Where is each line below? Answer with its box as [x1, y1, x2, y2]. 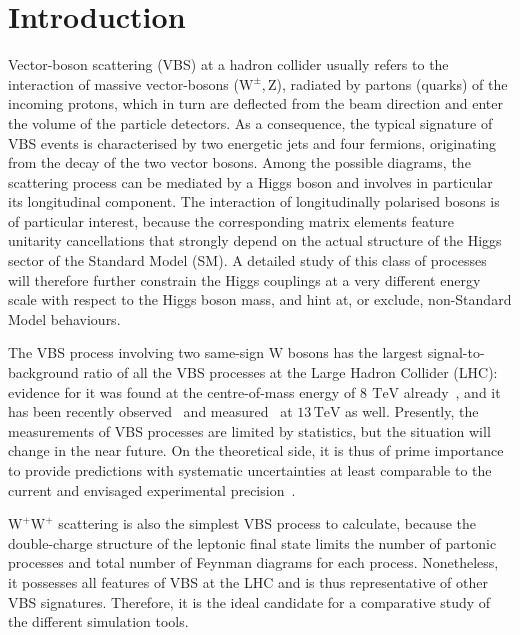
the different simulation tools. [8, 611, 189, 632]
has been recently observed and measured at [8, 401, 293, 422]
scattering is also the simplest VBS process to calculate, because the [58, 513, 476, 534]
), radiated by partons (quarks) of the [276, 73, 508, 94]
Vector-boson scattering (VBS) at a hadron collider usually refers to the [8, 54, 449, 75]
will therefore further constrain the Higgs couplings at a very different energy [8, 269, 481, 290]
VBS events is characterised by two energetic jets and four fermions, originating [8, 132, 497, 153]
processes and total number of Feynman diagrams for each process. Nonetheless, [8, 552, 499, 573]
